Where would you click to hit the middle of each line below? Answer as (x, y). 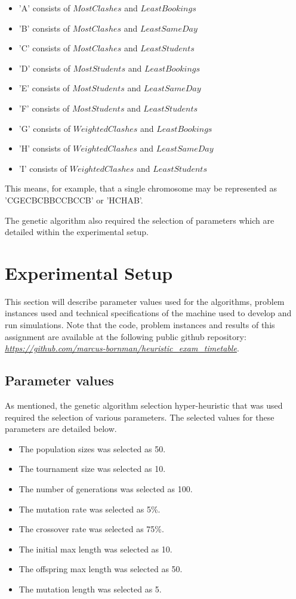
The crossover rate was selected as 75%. (91, 529)
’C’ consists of (44, 48)
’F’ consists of (44, 108)
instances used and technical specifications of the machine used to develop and (148, 313)
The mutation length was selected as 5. (90, 589)
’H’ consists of (44, 148)
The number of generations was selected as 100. (106, 488)
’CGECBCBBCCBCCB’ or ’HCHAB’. (74, 200)
